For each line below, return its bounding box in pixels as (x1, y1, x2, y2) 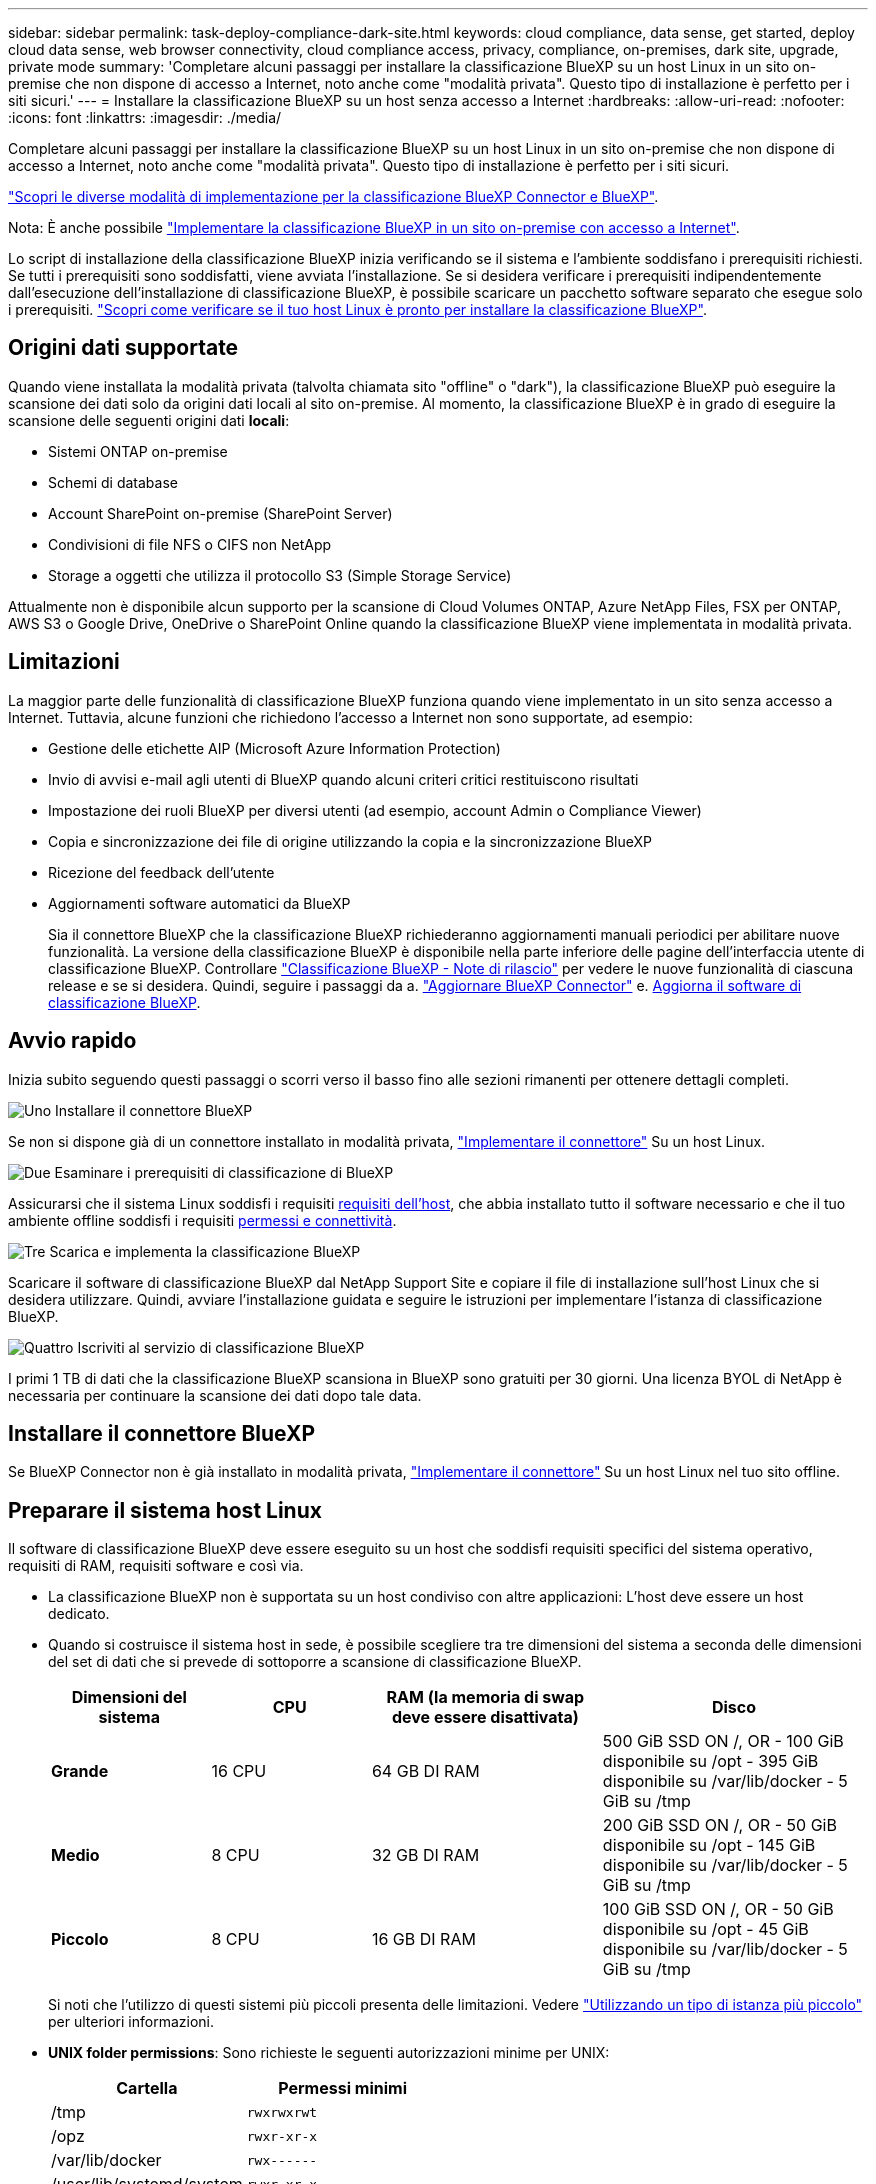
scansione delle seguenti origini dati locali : (8, 411, 290, 429)
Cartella (116, 2078, 178, 2099)
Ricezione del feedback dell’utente (48, 863, 275, 881)
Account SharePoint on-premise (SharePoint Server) (48, 504, 393, 522)
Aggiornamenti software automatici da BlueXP (48, 894, 351, 912)
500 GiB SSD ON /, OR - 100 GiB (602, 1731, 844, 1752)
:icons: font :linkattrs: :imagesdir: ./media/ (8, 109, 282, 126)
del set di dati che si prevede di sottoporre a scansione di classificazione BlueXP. (48, 1653, 582, 1671)
